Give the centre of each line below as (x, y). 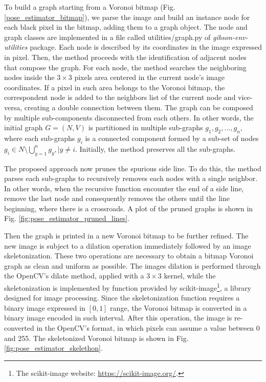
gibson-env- (230, 37)
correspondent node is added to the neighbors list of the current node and (120, 97)
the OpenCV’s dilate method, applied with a (74, 276)
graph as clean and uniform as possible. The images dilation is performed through (132, 265)
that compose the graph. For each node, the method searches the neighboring (125, 67)
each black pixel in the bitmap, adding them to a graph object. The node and (126, 27)
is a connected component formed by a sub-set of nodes (172, 138)
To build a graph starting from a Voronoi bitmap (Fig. (90, 7)
